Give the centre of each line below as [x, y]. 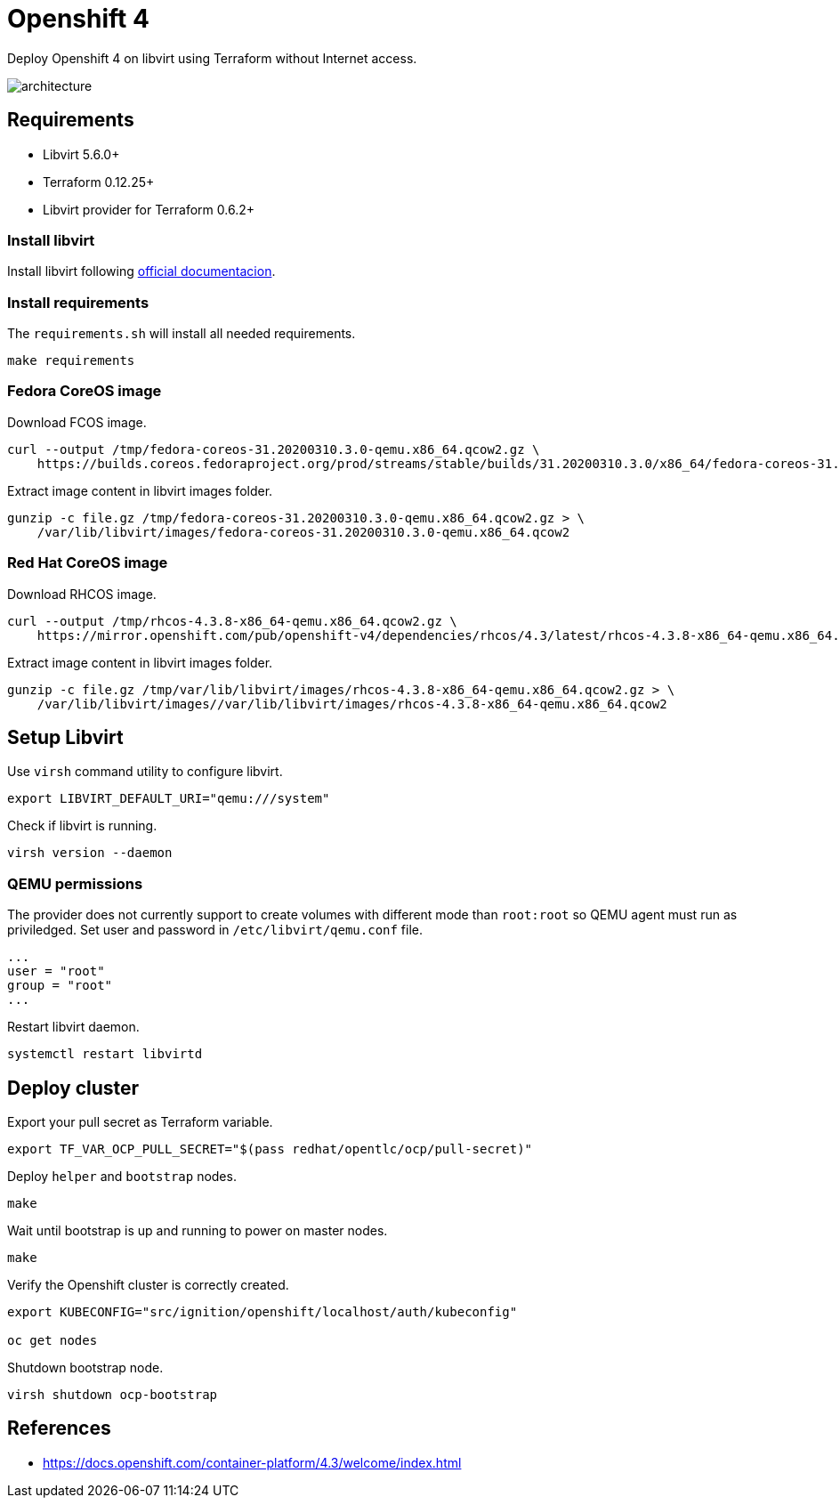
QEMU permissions [75, 883]
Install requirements [78, 302]
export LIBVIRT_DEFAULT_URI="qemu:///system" [169, 799]
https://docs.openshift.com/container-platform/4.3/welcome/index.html [252, 1462]
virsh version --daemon [90, 853]
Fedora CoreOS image [85, 391]
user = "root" [56, 971]
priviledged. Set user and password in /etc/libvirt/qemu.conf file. [215, 930]
